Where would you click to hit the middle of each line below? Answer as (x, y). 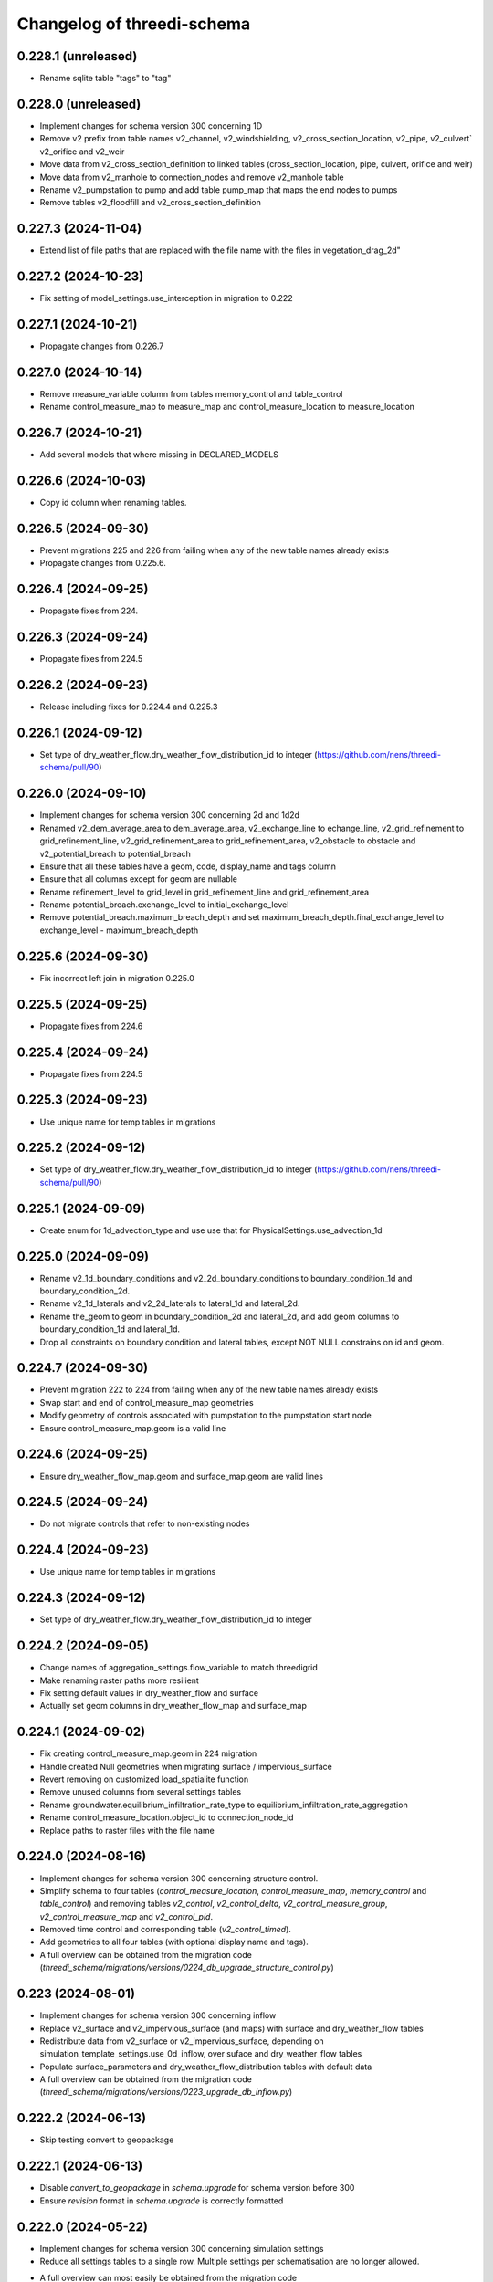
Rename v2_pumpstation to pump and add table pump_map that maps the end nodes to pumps (219, 189)
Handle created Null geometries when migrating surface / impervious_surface (186, 1766)
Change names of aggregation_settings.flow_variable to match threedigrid (179, 1668)
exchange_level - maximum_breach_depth (119, 930)
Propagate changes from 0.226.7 (102, 346)
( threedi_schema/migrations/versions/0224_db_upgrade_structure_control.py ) (187, 1968)
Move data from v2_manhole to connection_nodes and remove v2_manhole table (192, 177)
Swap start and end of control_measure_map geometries (147, 1402)
